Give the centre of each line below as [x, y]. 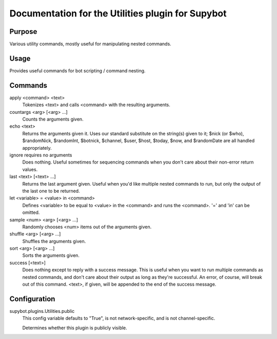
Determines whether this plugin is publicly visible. [75, 328]
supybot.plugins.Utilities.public [42, 311]
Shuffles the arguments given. [54, 241]
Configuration [32, 299]
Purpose [23, 32]
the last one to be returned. [51, 191]
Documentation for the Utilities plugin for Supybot [118, 13]
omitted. [31, 212]
